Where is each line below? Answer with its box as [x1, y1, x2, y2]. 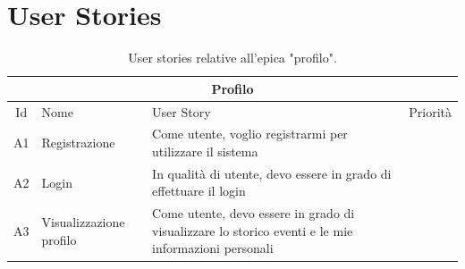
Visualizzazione [41, 213, 125, 231]
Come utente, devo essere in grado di [152, 204, 355, 223]
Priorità [409, 102, 452, 121]
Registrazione [41, 133, 115, 152]
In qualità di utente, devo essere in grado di [152, 164, 392, 182]
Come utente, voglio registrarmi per [152, 124, 348, 143]
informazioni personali [152, 239, 274, 257]
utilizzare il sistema [152, 142, 258, 160]
